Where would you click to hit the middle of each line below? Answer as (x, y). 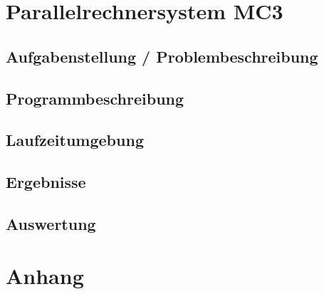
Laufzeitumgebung (75, 140)
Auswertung (51, 223)
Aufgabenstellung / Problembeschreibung (162, 56)
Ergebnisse (46, 182)
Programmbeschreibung (95, 98)
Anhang (45, 276)
